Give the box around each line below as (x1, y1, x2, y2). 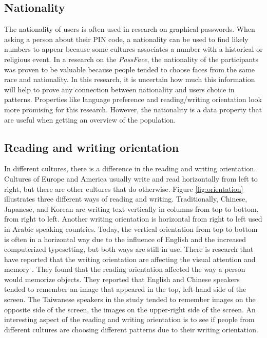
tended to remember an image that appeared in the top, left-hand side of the (4, 284, 246, 294)
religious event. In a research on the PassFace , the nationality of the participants (4, 53, 258, 64)
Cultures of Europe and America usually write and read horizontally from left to (4, 173, 258, 184)
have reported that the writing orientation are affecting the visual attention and (4, 253, 256, 264)
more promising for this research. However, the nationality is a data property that (4, 104, 262, 114)
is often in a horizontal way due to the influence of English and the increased (4, 233, 246, 244)
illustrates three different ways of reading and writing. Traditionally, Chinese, (4, 193, 247, 204)
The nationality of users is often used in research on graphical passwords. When (4, 24, 255, 34)
